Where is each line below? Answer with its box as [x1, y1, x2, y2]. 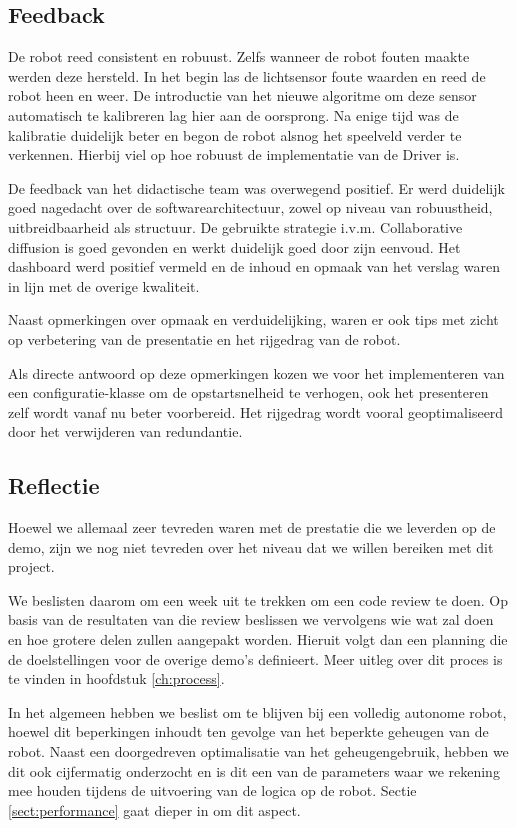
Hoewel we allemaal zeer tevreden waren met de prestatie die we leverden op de [8, 517, 496, 538]
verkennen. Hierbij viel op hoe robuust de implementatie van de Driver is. [8, 144, 460, 165]
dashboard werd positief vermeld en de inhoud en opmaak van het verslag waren [8, 256, 500, 277]
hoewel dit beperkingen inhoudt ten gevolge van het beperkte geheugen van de [8, 721, 489, 742]
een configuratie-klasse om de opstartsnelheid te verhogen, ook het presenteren [8, 382, 489, 403]
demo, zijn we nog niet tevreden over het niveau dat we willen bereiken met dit [8, 536, 494, 557]
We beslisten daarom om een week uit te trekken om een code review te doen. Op [8, 589, 508, 610]
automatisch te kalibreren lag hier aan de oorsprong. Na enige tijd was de [8, 104, 459, 125]
